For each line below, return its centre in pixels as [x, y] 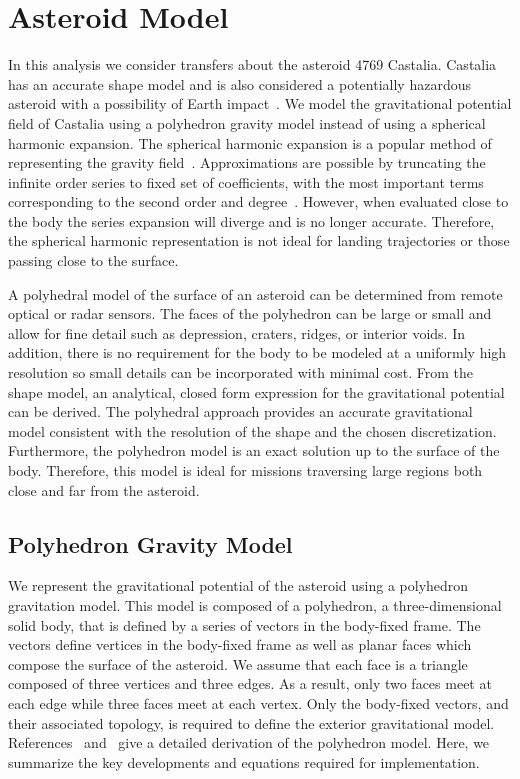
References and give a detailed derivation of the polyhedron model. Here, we [249, 742]
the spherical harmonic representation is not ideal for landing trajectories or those [259, 240]
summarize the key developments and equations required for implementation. [244, 761]
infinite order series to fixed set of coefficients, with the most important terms [246, 181]
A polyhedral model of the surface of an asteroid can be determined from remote [255, 293]
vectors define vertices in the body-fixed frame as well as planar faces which [240, 644]
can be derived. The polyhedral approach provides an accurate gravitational [240, 411]
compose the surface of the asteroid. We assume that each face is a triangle [238, 663]
